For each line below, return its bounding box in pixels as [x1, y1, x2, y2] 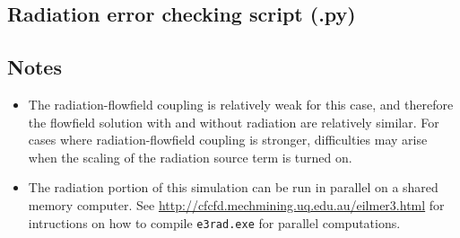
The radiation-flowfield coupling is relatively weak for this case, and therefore [28, 94, 454, 113]
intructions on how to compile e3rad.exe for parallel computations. [28, 213, 401, 232]
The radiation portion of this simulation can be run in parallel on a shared [28, 178, 438, 197]
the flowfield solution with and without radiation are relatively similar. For [28, 112, 439, 131]
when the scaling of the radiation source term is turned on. [28, 147, 352, 166]
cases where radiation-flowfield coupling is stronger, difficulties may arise [28, 130, 428, 149]
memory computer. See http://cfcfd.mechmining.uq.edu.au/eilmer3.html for [28, 195, 445, 214]
